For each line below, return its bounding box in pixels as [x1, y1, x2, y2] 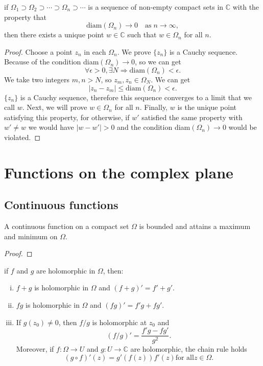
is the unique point [177, 102, 236, 112]
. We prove [117, 46, 151, 57]
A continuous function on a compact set [4, 221, 129, 232]
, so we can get [135, 56, 181, 67]
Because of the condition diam [4, 56, 99, 67]
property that [4, 11, 46, 22]
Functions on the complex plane [4, 162, 233, 182]
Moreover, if [16, 344, 54, 354]
